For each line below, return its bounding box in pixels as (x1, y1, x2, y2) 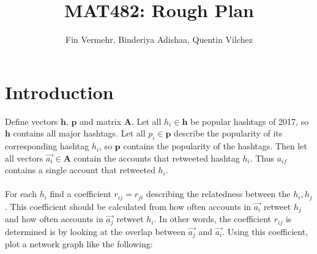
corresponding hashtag (5, 140, 89, 152)
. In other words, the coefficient (154, 212, 271, 225)
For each (5, 187, 37, 200)
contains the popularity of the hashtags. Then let (123, 140, 307, 152)
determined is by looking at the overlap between (5, 225, 185, 237)
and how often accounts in (5, 212, 103, 225)
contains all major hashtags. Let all (13, 127, 146, 140)
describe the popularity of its (174, 127, 283, 140)
